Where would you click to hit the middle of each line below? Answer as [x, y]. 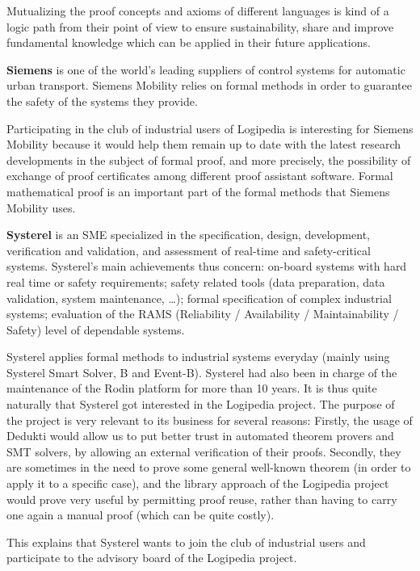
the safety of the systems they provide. [102, 101]
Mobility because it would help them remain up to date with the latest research [204, 144]
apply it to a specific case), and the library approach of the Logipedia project [198, 483]
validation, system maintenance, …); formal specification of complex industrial [199, 298]
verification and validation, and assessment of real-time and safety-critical [189, 250]
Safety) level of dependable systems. [96, 329]
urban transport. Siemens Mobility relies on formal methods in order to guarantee [209, 85]
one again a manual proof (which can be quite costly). [141, 515]
